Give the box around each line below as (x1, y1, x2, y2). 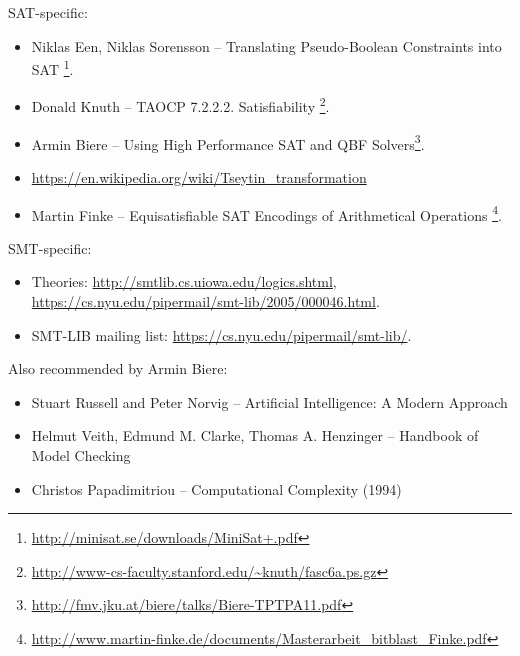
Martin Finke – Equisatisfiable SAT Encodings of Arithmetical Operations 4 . (31, 201, 502, 225)
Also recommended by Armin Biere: (8, 358, 228, 379)
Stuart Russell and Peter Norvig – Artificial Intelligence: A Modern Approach (31, 391, 508, 412)
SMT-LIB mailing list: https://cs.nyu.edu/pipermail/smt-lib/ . (31, 324, 412, 345)
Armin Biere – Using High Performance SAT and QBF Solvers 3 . (31, 130, 425, 154)
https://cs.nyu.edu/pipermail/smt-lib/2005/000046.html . (31, 290, 380, 311)
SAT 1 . (31, 56, 74, 79)
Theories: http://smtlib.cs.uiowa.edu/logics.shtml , (31, 271, 337, 292)
